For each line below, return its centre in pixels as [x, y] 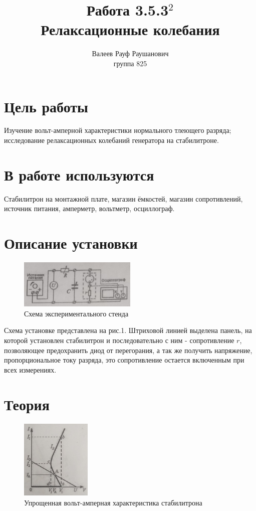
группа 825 [130, 63]
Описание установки [71, 243]
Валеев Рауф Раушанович [130, 53]
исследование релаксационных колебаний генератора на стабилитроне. [111, 140]
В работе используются [79, 174]
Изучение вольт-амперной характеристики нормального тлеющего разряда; [118, 130]
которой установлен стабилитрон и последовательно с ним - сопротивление [119, 340]
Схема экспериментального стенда [76, 313]
